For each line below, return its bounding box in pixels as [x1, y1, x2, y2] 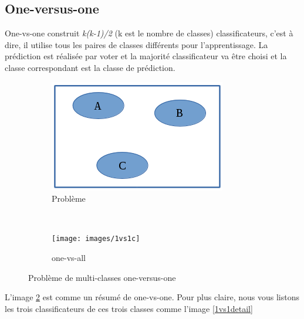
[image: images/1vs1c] [52, 235, 140, 243]
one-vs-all [52, 252, 86, 264]
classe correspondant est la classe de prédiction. [5, 61, 175, 73]
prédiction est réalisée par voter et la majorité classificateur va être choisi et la [5, 50, 287, 62]
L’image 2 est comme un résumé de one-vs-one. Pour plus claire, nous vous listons [5, 291, 299, 303]
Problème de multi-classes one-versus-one [28, 271, 176, 283]
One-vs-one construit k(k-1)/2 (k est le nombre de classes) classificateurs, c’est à [5, 27, 293, 39]
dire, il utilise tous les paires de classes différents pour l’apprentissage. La [5, 38, 268, 50]
